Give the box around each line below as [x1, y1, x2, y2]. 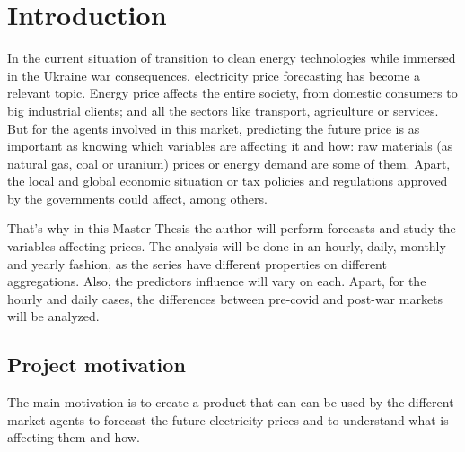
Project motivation [7, 351, 186, 378]
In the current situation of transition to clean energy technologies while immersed [7, 48, 456, 67]
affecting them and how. [7, 428, 140, 447]
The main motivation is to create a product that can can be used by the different [7, 393, 454, 412]
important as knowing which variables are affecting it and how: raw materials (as [7, 136, 453, 155]
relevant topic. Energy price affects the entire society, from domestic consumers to [7, 83, 458, 102]
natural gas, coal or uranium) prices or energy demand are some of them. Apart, [7, 153, 451, 172]
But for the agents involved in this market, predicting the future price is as [7, 118, 420, 137]
